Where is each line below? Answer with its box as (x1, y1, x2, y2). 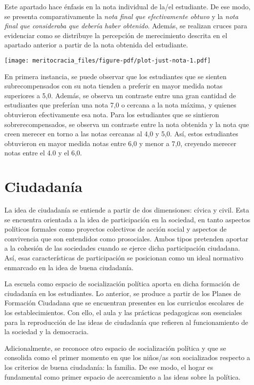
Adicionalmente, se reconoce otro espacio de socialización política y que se (4, 342, 226, 353)
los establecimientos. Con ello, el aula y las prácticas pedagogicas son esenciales (4, 307, 242, 318)
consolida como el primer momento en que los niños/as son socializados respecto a (4, 352, 251, 363)
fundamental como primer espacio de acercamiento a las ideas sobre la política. (4, 371, 241, 382)
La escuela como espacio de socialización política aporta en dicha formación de (4, 278, 240, 289)
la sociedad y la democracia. (4, 326, 89, 337)
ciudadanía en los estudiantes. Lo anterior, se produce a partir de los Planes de (4, 288, 241, 298)
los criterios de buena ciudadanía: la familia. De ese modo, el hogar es (4, 362, 213, 372)
